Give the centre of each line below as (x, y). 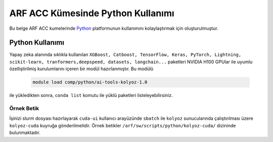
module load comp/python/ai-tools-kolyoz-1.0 (90, 82)
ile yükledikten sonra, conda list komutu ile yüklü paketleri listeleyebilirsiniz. (91, 96)
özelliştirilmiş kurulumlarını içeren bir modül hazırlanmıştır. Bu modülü (81, 69)
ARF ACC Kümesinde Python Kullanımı (92, 13)
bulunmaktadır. (25, 133)
